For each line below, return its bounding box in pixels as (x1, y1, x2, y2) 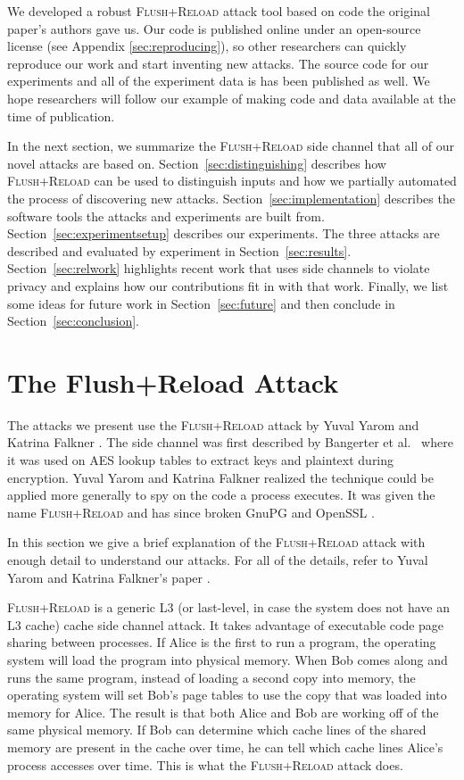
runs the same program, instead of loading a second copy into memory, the (7, 668, 416, 686)
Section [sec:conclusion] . (7, 311, 139, 330)
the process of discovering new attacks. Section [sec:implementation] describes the (7, 188, 455, 207)
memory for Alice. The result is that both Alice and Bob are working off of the (7, 702, 439, 721)
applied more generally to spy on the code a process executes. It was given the (7, 485, 435, 504)
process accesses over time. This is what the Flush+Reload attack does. (7, 755, 403, 774)
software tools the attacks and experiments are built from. (7, 206, 325, 225)
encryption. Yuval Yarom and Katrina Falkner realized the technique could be (7, 468, 434, 486)
